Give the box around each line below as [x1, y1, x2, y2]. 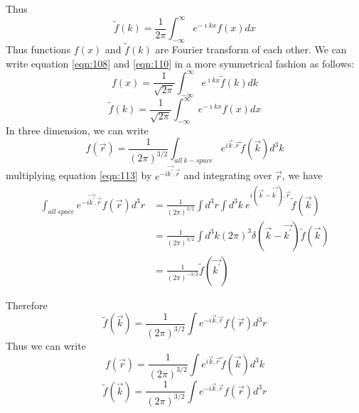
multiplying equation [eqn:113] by [6, 168, 152, 183]
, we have [282, 168, 323, 183]
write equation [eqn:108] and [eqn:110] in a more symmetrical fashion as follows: [6, 55, 355, 70]
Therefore [6, 297, 48, 312]
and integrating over [183, 168, 272, 183]
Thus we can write [6, 338, 86, 353]
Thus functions [6, 42, 71, 57]
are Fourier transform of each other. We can [155, 42, 347, 57]
